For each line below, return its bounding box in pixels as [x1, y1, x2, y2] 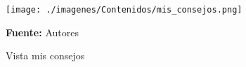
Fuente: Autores [6, 24, 79, 39]
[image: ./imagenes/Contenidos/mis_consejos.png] [6, 5, 242, 15]
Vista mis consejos [6, 48, 85, 63]
